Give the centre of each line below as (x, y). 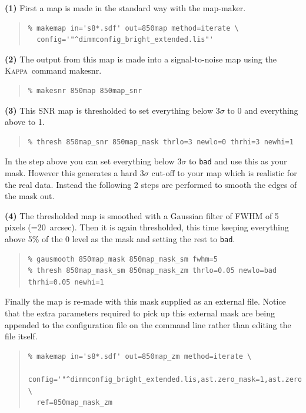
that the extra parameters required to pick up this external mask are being (140, 313)
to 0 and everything (263, 110)
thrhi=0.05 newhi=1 (66, 282)
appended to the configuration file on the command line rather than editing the (148, 324)
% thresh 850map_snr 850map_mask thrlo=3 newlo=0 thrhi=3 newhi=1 (161, 142)
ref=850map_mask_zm (74, 403)
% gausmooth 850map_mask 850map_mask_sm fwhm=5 (123, 259)
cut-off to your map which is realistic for (224, 173)
